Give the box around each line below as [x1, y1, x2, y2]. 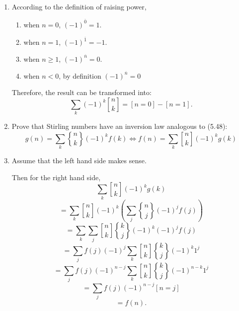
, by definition [59, 70, 101, 81]
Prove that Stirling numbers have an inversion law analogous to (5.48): [11, 121, 228, 131]
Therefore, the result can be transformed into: [11, 87, 152, 98]
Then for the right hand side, [11, 172, 101, 182]
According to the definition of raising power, [11, 1, 147, 11]
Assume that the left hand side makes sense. [11, 155, 147, 166]
